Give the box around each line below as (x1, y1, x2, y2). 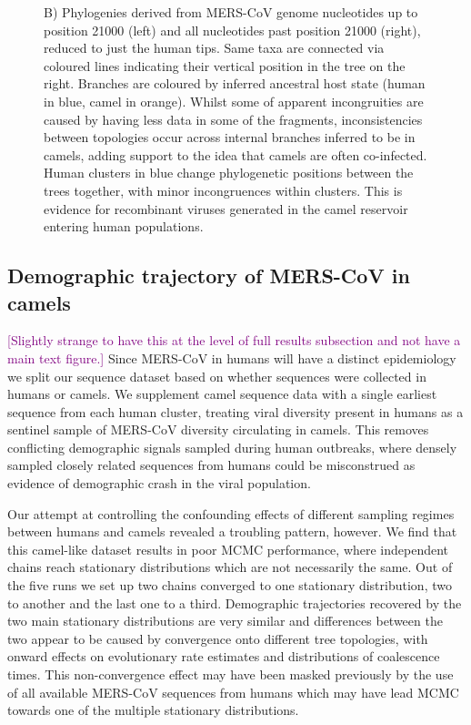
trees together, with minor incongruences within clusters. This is (44, 180, 403, 199)
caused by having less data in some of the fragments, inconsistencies (44, 109, 423, 128)
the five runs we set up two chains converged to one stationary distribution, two (7, 576, 452, 595)
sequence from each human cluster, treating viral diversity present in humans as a (7, 402, 464, 421)
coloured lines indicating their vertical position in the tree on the (44, 56, 406, 75)
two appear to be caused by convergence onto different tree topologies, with (7, 628, 428, 648)
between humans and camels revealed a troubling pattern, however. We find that (7, 522, 457, 541)
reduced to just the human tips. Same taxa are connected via (44, 38, 385, 57)
